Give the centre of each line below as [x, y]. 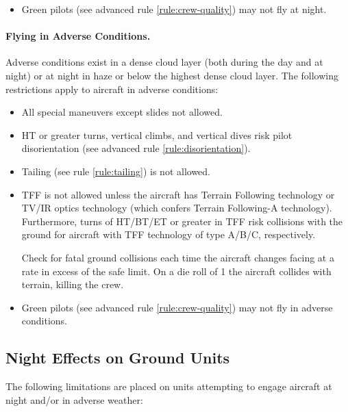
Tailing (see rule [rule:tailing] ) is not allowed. [116, 171]
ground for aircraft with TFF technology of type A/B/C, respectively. [169, 234]
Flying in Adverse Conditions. [78, 36]
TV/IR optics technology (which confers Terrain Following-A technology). [177, 208]
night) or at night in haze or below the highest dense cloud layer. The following [172, 75]
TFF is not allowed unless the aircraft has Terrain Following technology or [178, 194]
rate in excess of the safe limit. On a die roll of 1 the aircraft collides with [176, 271]
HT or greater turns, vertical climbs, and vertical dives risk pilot [157, 134]
